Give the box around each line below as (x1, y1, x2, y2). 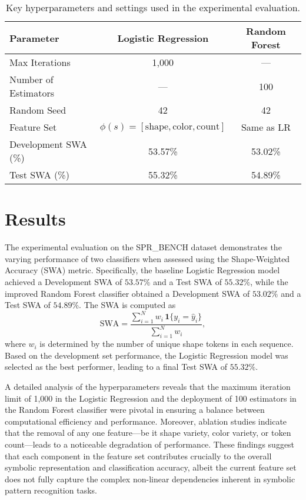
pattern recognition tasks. (5, 484, 97, 496)
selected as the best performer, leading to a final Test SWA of (5, 360, 228, 373)
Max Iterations (9, 55, 71, 69)
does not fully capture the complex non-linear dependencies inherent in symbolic (5, 472, 295, 485)
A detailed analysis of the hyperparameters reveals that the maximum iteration (5, 380, 291, 392)
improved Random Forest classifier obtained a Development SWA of (5, 287, 250, 299)
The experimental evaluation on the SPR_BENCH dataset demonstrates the (5, 241, 282, 253)
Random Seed (9, 103, 66, 117)
